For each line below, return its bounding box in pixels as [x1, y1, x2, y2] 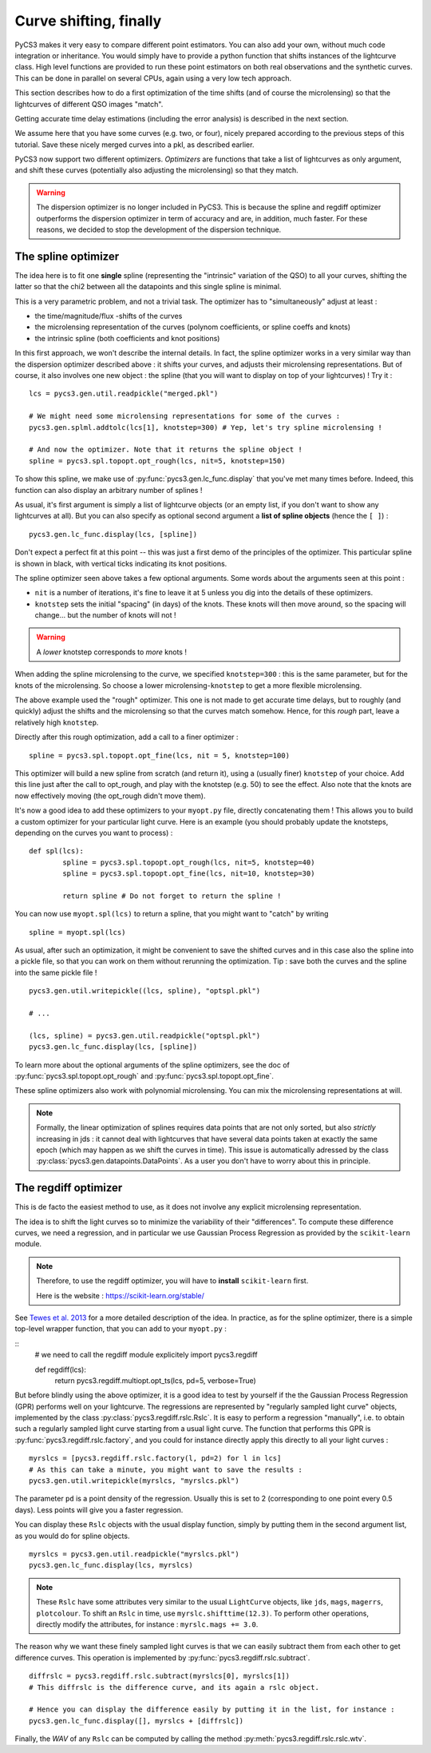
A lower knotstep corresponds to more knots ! [36, 647, 188, 657]
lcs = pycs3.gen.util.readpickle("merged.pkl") [29, 389, 219, 399]
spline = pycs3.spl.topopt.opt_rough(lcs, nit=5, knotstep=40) [62, 857, 315, 867]
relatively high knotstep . [14, 717, 99, 727]
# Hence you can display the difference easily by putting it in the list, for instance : [29, 1705, 395, 1714]
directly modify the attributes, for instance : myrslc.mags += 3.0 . [36, 1619, 259, 1629]
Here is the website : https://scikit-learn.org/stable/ [36, 1290, 205, 1300]
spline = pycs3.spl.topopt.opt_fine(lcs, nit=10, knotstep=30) [62, 869, 315, 878]
